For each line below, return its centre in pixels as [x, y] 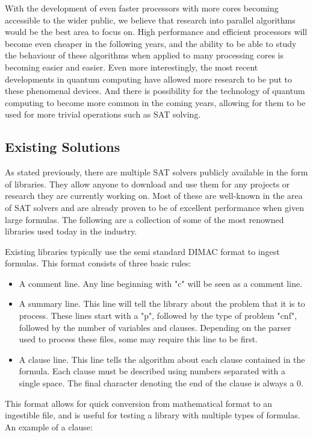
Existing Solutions [63, 147]
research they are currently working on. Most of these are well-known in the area [154, 196]
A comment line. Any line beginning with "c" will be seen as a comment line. [161, 283]
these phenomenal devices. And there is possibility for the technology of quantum [155, 91]
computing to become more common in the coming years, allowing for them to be [155, 102]
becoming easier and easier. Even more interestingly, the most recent [132, 67]
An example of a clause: [49, 426]
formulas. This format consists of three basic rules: [98, 263]
